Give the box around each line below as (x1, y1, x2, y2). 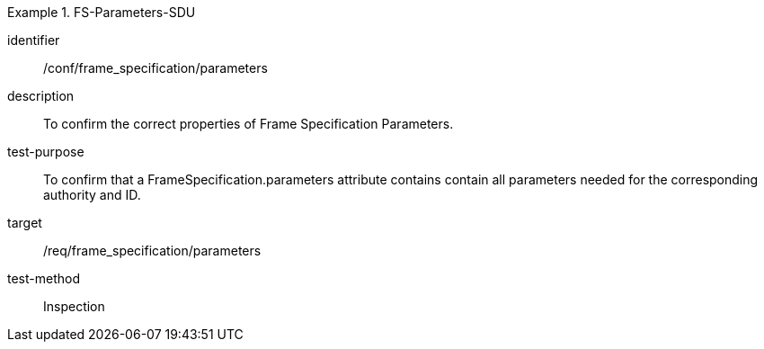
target (7, 215, 42, 230)
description (7, 88, 75, 103)
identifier (7, 32, 60, 48)
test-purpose (7, 144, 84, 159)
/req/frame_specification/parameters (43, 243, 262, 258)
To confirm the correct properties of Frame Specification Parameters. (43, 116, 454, 131)
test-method (7, 271, 80, 286)
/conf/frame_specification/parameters (43, 60, 268, 76)
